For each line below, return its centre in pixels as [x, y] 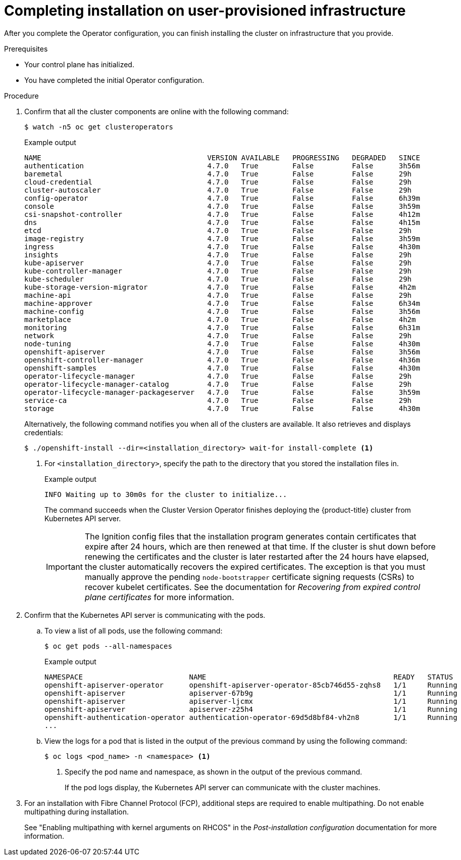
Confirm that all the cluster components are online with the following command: [157, 111]
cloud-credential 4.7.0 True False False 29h [218, 182]
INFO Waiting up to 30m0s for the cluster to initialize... [166, 494]
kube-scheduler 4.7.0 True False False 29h [218, 279]
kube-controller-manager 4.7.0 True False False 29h [218, 271]
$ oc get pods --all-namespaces [108, 646]
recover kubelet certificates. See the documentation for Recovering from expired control [252, 587]
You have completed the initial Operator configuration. [114, 80]
